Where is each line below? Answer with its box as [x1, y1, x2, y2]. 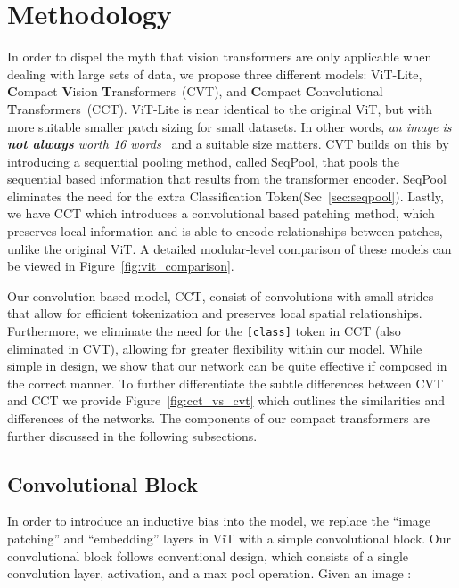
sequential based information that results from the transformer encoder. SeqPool [7, 169, 447, 188]
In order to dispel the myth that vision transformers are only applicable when [7, 47, 432, 66]
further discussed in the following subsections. [7, 426, 258, 445]
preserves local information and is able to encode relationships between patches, [7, 222, 443, 241]
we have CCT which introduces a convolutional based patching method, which [7, 204, 435, 223]
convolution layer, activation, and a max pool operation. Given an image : [7, 564, 412, 583]
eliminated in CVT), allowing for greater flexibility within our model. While [7, 339, 422, 357]
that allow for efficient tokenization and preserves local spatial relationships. [7, 304, 422, 323]
